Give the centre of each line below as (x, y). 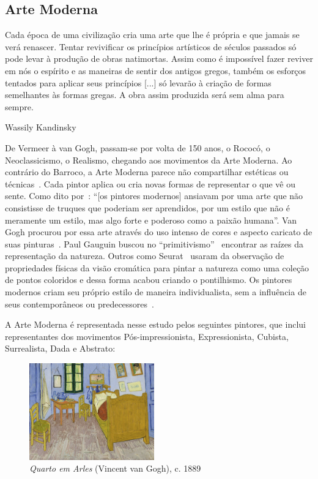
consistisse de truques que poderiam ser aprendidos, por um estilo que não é (147, 207)
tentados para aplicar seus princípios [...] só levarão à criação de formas (138, 82)
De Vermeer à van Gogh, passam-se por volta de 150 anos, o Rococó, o (138, 147)
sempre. (19, 106)
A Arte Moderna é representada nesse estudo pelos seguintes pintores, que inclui (155, 324)
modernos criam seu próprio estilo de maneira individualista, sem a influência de (156, 292)
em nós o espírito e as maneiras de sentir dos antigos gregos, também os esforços (156, 70)
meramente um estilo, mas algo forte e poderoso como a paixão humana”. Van (151, 220)
